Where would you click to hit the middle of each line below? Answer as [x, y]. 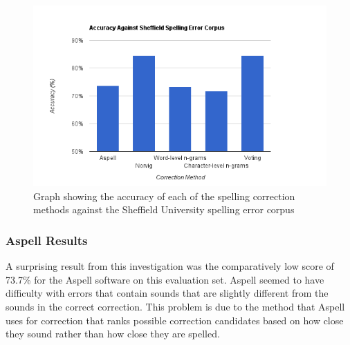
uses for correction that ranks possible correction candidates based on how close [175, 320]
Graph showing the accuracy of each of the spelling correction [164, 196]
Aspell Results [47, 240]
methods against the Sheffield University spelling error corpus [164, 209]
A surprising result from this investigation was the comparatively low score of [170, 266]
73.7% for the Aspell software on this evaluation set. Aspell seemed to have [165, 279]
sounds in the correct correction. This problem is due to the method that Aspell [175, 306]
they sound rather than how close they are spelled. [113, 334]
